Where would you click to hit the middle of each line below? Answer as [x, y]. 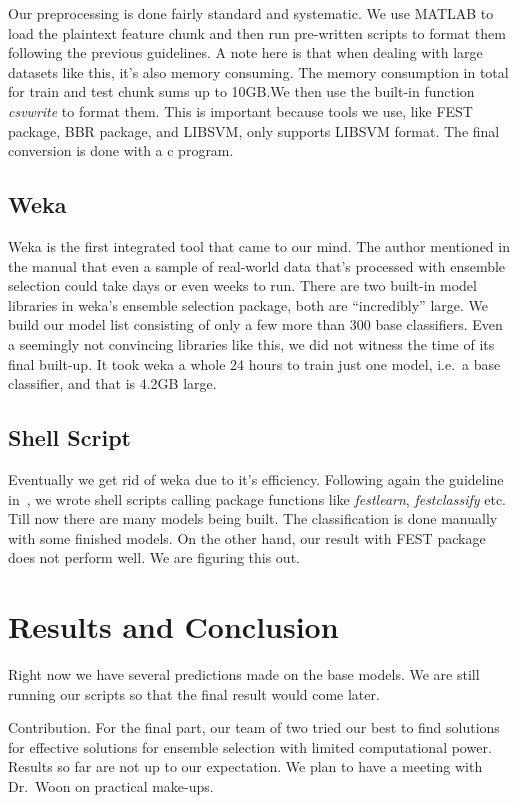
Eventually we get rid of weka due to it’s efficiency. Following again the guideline [256, 478]
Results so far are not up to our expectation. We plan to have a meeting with [245, 766]
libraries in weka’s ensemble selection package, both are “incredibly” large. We [248, 304]
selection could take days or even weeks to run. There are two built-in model [242, 285]
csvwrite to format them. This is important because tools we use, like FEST [240, 110]
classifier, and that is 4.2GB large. [112, 383]
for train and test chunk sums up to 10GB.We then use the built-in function [241, 91]
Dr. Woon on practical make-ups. [111, 785]
